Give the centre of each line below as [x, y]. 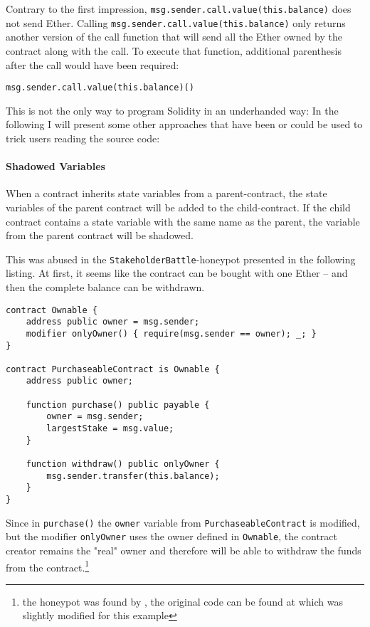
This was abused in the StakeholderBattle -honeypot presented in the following [181, 259]
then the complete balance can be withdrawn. [105, 286]
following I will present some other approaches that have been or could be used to [184, 124]
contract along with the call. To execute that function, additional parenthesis [174, 50]
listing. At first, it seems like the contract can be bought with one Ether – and [177, 273]
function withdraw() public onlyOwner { [123, 464]
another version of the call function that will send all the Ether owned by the [174, 37]
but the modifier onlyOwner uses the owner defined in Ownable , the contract [172, 536]
